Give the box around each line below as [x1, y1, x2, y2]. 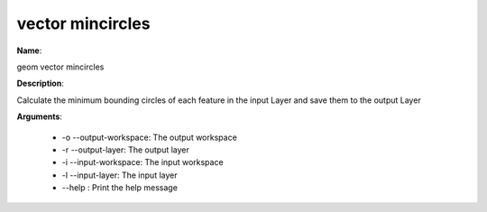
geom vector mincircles [16, 61, 105, 72]
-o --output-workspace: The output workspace [61, 132, 238, 143]
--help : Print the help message [61, 182, 178, 193]
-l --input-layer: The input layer [61, 170, 178, 180]
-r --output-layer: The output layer [61, 144, 189, 155]
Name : [16, 45, 42, 56]
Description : [16, 78, 65, 89]
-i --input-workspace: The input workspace [61, 157, 225, 168]
